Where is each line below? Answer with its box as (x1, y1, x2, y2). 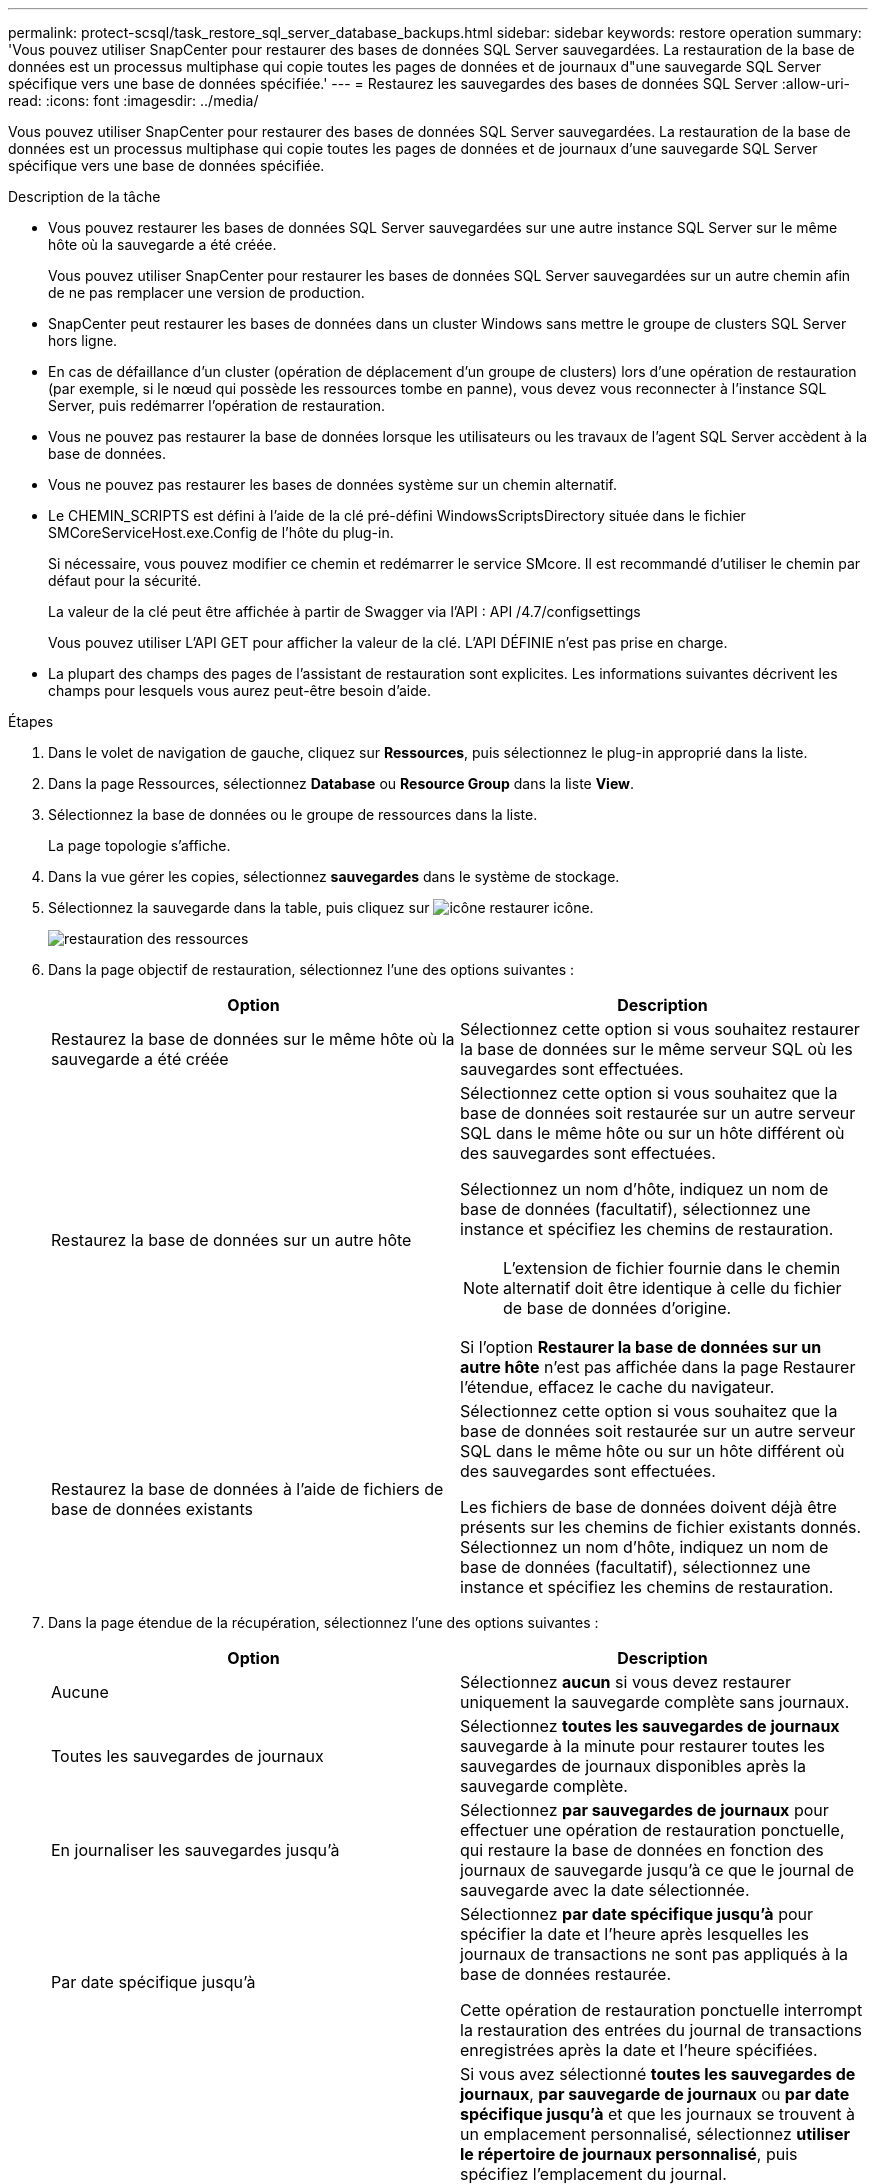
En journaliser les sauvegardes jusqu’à (51, 1840, 340, 1860)
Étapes (8, 713, 54, 730)
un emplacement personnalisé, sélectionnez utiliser (460, 2124, 851, 2144)
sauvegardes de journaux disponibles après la (460, 1756, 806, 1776)
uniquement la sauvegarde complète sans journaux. (460, 1692, 850, 1712)
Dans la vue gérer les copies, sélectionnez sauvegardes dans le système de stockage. (48, 868, 620, 885)
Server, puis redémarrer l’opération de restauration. (48, 397, 386, 414)
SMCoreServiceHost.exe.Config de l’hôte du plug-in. (48, 524, 394, 541)
